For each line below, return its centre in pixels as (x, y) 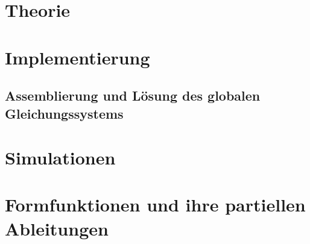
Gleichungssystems (64, 113)
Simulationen (60, 158)
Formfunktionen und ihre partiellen (155, 205)
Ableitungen (57, 228)
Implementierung (77, 57)
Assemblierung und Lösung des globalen (133, 95)
